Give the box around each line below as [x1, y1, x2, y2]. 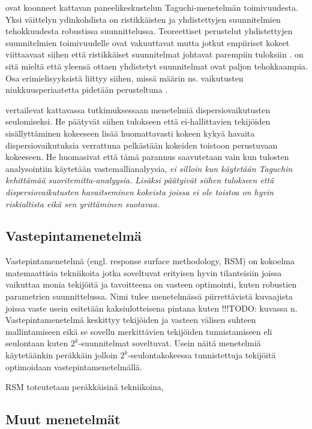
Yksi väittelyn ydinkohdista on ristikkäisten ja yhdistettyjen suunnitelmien [5, 13, 281, 25]
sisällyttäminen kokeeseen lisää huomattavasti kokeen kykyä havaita [5, 126, 255, 139]
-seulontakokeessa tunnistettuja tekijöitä [128, 349, 276, 361]
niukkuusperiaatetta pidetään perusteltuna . [5, 83, 168, 96]
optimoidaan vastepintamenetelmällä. [5, 360, 142, 373]
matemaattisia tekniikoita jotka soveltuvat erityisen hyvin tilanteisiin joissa [5, 266, 282, 279]
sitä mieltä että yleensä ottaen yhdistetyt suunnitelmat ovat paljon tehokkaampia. [5, 59, 308, 72]
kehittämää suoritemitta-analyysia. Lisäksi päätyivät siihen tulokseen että [5, 174, 274, 186]
